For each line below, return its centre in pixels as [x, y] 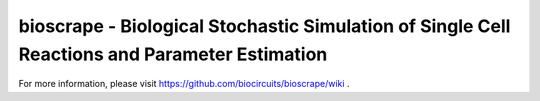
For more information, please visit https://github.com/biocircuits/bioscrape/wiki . [184, 84]
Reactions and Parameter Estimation [173, 54]
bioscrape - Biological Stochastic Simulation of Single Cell [264, 26]
